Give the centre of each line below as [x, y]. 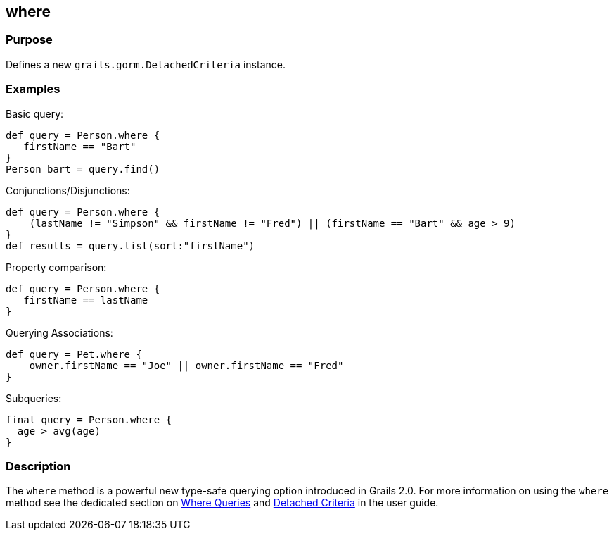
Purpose [29, 40]
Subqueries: [34, 398]
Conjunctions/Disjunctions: [68, 190]
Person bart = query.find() [83, 169]
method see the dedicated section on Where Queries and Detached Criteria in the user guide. [222, 503]
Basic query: [35, 113]
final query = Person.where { [89, 419]
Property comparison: [56, 267]
